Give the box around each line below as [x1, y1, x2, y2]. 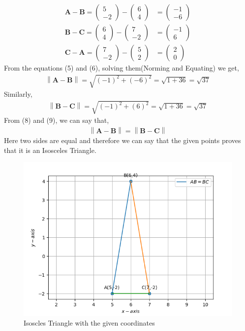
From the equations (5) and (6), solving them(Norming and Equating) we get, [4, 63, 239, 73]
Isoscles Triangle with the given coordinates [24, 318, 155, 328]
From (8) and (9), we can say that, [4, 115, 109, 125]
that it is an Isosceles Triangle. [4, 145, 96, 155]
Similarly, [4, 89, 32, 99]
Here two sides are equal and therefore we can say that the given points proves [4, 135, 241, 146]
